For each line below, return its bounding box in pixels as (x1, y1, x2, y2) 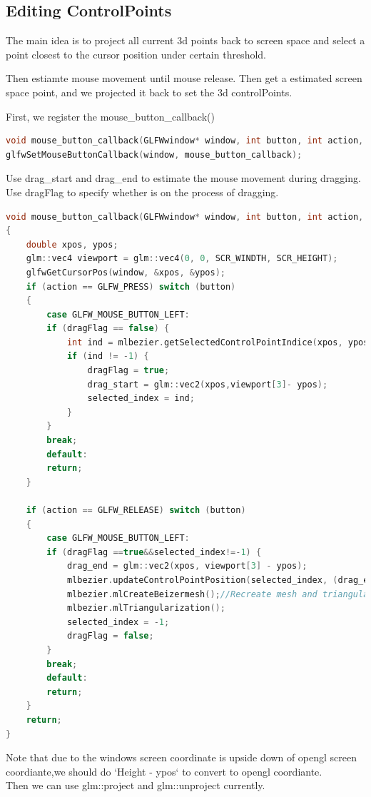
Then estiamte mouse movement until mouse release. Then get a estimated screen (6, 71, 362, 86)
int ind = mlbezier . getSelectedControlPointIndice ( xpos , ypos (66, 337, 369, 347)
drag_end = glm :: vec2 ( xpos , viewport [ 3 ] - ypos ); (66, 561, 308, 572)
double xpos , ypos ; (26, 239, 118, 250)
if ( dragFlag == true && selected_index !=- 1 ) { (46, 547, 262, 557)
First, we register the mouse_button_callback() (6, 108, 215, 123)
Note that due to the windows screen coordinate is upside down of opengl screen (6, 750, 357, 765)
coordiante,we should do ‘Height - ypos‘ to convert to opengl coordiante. (6, 763, 322, 778)
